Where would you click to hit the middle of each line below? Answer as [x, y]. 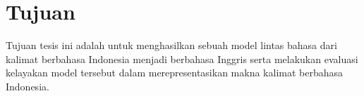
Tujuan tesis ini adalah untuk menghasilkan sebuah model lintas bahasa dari [171, 45]
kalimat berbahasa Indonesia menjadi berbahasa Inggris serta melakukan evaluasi [182, 59]
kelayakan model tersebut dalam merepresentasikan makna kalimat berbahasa [175, 73]
